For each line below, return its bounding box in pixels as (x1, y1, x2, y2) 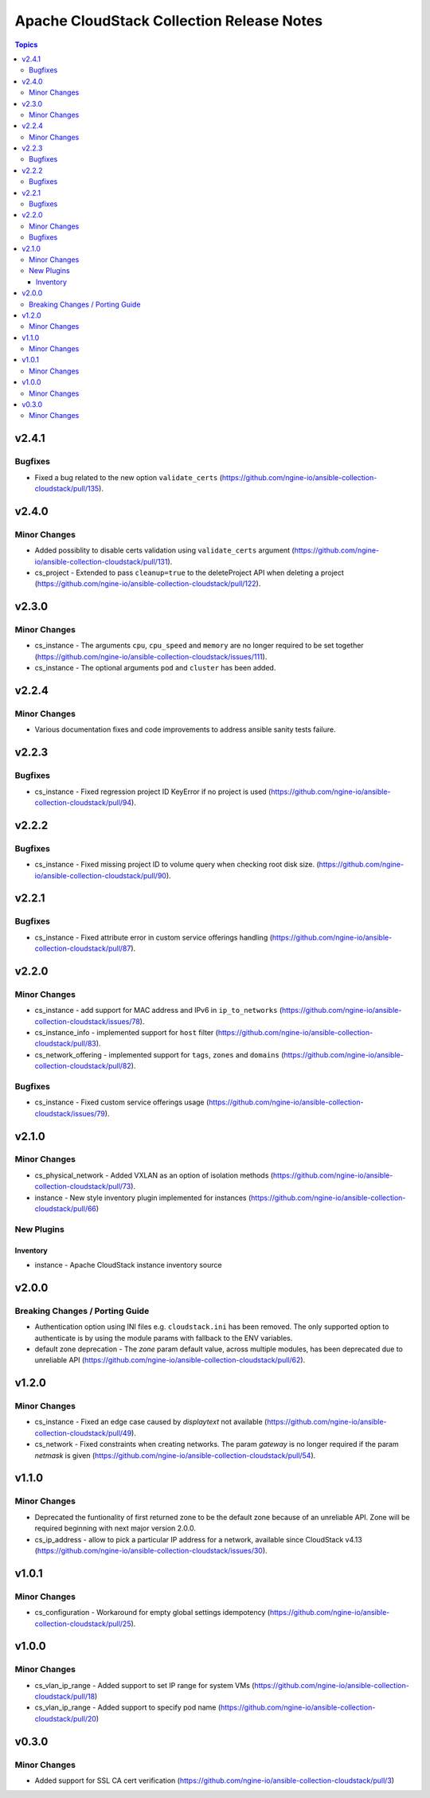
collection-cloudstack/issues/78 (34, 1016, 141, 1026)
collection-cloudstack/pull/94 (34, 797, 132, 807)
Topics (14, 40, 38, 49)
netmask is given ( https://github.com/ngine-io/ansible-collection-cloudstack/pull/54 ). (34, 1450, 316, 1460)
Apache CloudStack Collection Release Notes (14, 12, 322, 29)
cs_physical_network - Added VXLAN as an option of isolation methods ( (34, 1171, 274, 1180)
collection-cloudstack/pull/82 (34, 1061, 131, 1071)
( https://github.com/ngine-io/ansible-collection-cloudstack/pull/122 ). (34, 579, 261, 588)
